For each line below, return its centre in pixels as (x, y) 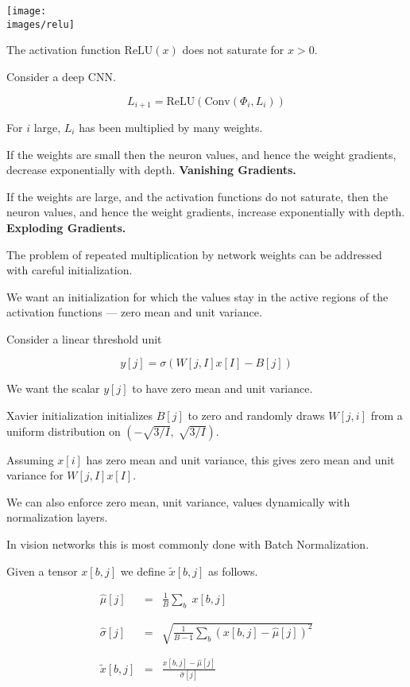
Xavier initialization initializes (80, 415)
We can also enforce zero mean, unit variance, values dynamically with (178, 501)
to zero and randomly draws (256, 415)
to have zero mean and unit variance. (222, 388)
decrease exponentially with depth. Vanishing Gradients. (151, 170)
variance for (35, 475)
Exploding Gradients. (66, 227)
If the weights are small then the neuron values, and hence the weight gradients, (201, 154)
